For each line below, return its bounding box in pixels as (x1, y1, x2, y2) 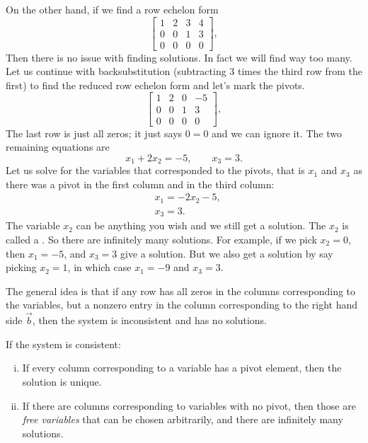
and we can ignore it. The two (212, 125, 343, 140)
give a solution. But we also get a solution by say (120, 246, 333, 260)
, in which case (67, 260, 132, 275)
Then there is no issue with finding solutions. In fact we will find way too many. (6, 50, 352, 64)
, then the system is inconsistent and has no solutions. (32, 313, 268, 328)
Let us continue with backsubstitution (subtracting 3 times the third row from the (6, 64, 362, 79)
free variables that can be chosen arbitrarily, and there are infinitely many (22, 412, 343, 427)
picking (6, 260, 37, 275)
